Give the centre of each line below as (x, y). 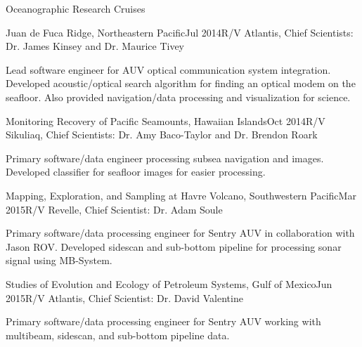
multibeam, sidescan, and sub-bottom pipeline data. (118, 335)
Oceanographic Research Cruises (76, 8)
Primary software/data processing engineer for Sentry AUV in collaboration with (180, 233)
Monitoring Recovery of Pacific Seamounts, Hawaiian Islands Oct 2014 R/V (166, 120)
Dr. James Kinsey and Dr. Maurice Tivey (95, 46)
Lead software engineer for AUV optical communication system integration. (168, 69)
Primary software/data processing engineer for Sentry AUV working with (163, 321)
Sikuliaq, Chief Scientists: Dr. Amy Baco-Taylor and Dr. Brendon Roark (162, 135)
